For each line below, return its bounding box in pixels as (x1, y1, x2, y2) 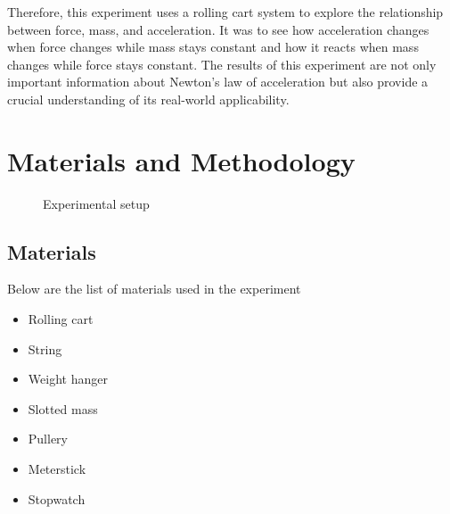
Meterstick (28, 460, 86, 478)
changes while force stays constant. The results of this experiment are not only (7, 54, 437, 73)
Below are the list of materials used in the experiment (7, 279, 301, 298)
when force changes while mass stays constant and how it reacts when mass (7, 37, 419, 56)
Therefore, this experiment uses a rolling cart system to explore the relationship (7, 3, 444, 21)
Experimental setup (43, 194, 150, 212)
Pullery (28, 429, 68, 448)
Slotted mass (28, 399, 98, 418)
